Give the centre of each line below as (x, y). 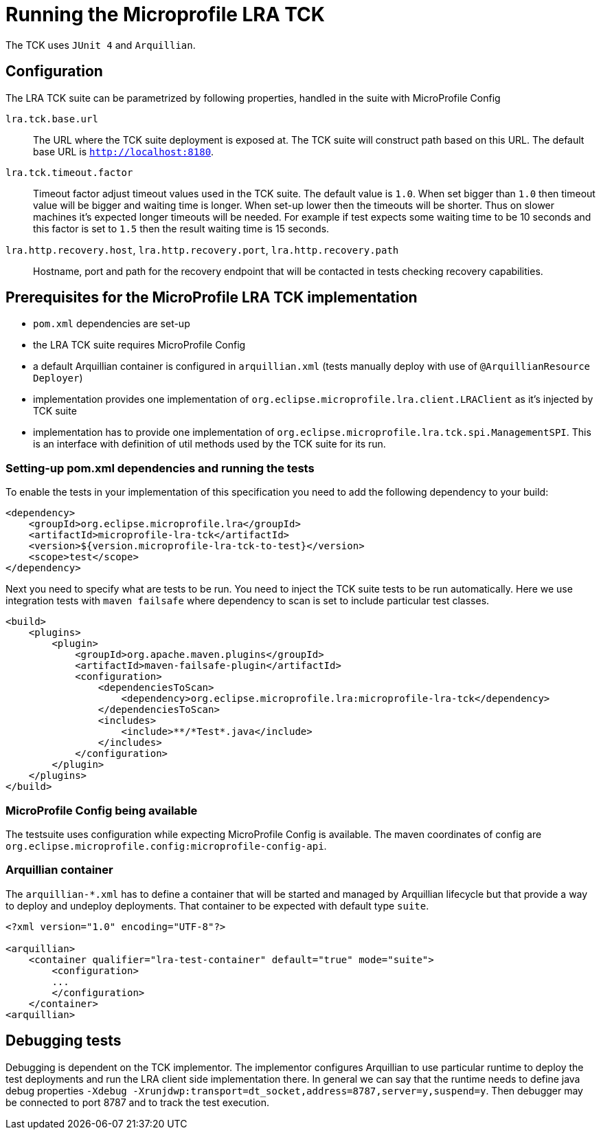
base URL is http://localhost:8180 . (124, 151)
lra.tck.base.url (52, 119)
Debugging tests (64, 1041)
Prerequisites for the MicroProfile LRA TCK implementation (212, 298)
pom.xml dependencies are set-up (112, 324)
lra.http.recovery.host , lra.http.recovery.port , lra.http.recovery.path (202, 250)
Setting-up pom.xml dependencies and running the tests (160, 468)
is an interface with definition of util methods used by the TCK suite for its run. (209, 444)
